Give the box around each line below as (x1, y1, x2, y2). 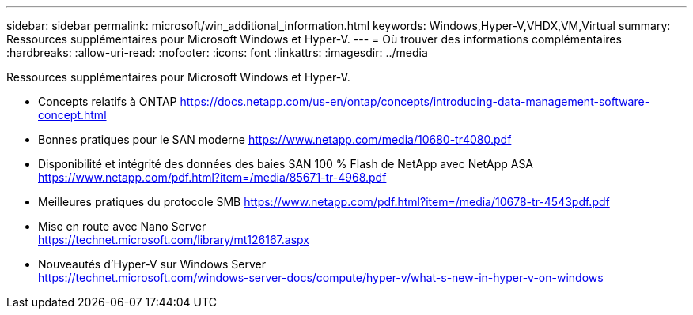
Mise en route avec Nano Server (38, 219, 206, 233)
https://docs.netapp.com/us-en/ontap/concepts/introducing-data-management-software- (180, 95, 650, 108)
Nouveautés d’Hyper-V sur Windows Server (38, 257, 267, 271)
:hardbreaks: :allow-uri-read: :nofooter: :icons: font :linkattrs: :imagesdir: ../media (6, 46, 428, 59)
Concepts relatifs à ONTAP (38, 95, 177, 108)
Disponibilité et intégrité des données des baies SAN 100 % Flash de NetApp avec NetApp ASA (38, 157, 534, 171)
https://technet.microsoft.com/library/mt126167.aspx (38, 233, 309, 246)
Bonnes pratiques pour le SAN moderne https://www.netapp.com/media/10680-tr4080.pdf (38, 133, 512, 146)
